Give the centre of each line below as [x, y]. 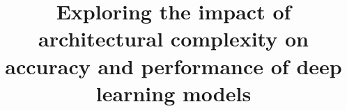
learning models [173, 93]
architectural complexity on [173, 39]
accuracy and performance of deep [173, 66]
